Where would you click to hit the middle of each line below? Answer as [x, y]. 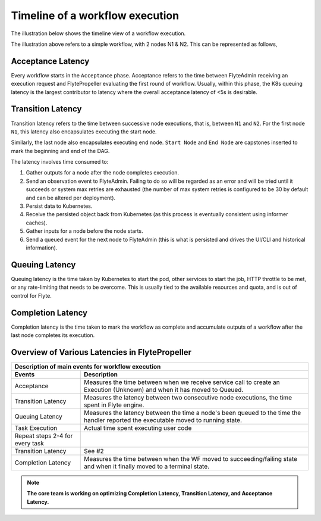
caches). [37, 223]
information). [42, 248]
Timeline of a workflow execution [95, 15]
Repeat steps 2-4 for [44, 436]
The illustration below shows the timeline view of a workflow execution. [98, 33]
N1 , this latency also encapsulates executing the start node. [84, 132]
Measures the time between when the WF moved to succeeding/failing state [191, 458]
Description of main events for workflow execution [88, 366]
